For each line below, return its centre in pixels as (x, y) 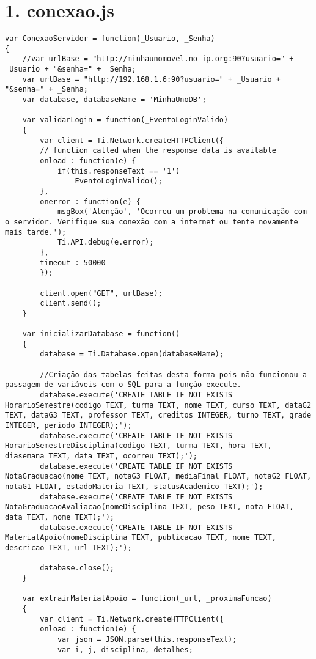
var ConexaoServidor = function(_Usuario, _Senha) (110, 39)
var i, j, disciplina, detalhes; (125, 650)
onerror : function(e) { (90, 201)
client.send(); (71, 304)
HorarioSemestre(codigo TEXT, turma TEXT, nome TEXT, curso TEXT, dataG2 (158, 405)
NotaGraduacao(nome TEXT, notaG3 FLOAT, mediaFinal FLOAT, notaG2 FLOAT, (158, 477)
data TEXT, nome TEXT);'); (60, 517)
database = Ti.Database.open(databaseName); (132, 354)
